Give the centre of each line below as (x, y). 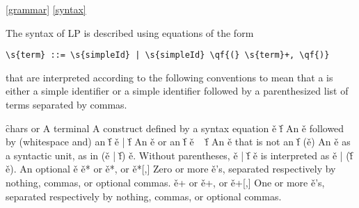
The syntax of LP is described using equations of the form (130, 32)
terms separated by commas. (66, 105)
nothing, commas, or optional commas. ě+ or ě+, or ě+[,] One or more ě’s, (165, 182)
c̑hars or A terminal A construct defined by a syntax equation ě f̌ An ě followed (175, 128)
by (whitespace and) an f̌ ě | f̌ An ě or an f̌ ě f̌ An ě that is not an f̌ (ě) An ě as (178, 142)
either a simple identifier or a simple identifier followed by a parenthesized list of (177, 91)
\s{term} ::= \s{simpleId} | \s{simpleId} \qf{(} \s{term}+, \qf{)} (168, 55)
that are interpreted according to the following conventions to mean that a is (169, 77)
